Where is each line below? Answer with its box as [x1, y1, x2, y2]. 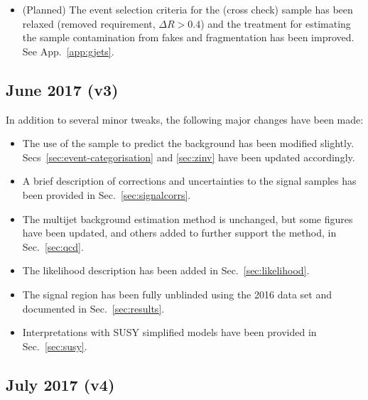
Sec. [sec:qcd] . [22, 239, 84, 254]
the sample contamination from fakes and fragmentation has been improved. [22, 30, 355, 45]
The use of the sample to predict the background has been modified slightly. [22, 136, 355, 151]
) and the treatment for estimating [200, 16, 351, 31]
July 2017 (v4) [6, 373, 115, 395]
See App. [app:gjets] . [22, 43, 114, 58]
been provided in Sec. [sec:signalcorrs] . [22, 187, 191, 202]
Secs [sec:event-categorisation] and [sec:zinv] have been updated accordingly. [22, 149, 355, 164]
